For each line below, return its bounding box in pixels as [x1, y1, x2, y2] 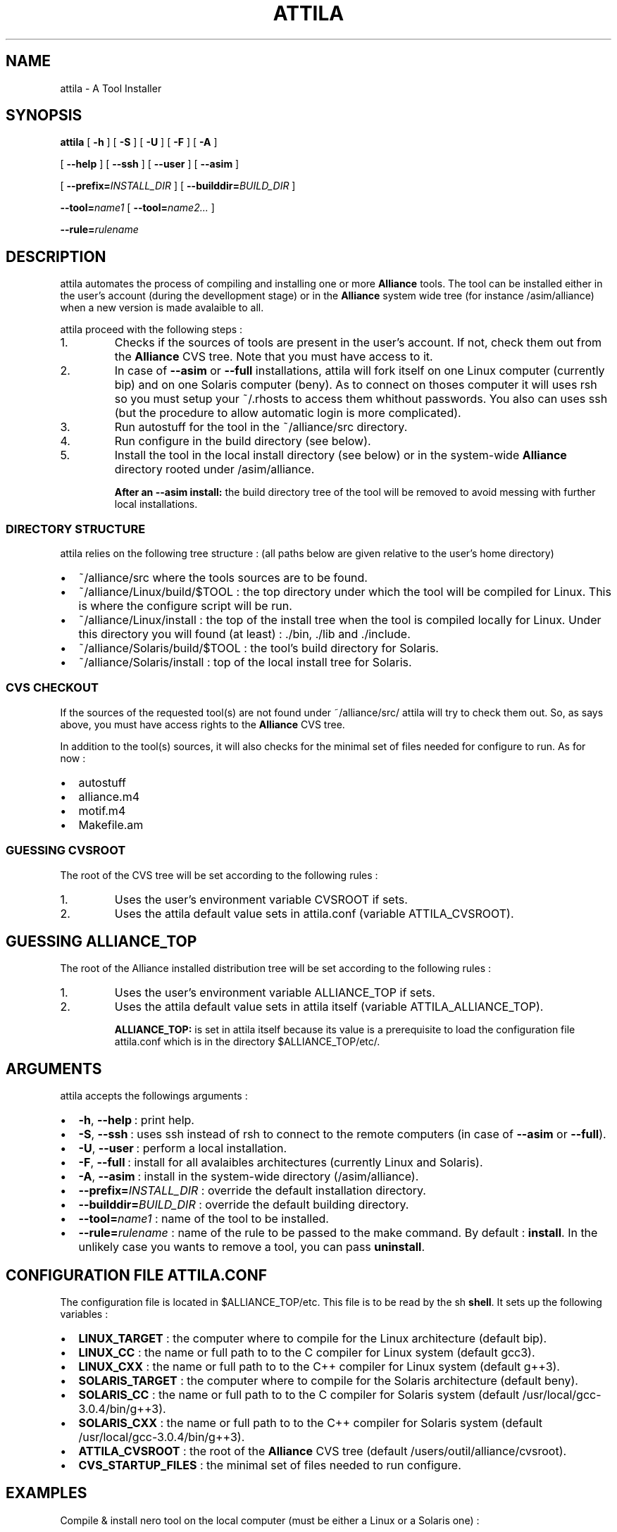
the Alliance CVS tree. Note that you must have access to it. [114, 349, 433, 364]
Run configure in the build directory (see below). [114, 434, 371, 449]
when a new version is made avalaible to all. [60, 301, 264, 314]
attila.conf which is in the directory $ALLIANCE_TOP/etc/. [114, 1035, 380, 1048]
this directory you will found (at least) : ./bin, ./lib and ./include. [78, 627, 411, 642]
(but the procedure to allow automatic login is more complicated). [114, 406, 461, 421]
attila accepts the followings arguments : [60, 1090, 248, 1102]
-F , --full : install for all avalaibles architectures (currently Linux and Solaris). [78, 1155, 483, 1170]
